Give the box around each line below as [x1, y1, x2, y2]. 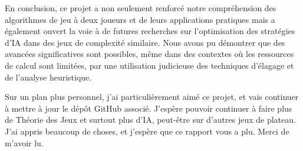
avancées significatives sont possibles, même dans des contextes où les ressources [5, 48, 294, 60]
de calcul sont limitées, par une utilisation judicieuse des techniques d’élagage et [5, 59, 294, 71]
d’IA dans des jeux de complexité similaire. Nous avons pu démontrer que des [5, 36, 285, 48]
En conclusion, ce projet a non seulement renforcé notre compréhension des [5, 2, 276, 14]
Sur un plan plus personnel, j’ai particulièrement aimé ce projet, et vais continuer [5, 90, 299, 103]
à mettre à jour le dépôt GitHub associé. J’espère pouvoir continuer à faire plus [5, 102, 292, 114]
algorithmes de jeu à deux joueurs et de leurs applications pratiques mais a [5, 13, 275, 25]
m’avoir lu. [5, 136, 44, 149]
